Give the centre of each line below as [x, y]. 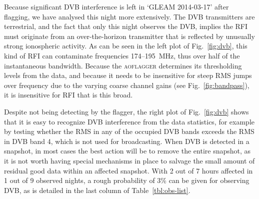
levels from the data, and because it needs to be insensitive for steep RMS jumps [128, 75]
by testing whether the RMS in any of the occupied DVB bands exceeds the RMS [129, 131]
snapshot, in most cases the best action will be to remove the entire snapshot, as [127, 151]
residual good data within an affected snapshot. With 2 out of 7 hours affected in [128, 170]
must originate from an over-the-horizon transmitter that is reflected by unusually [129, 36]
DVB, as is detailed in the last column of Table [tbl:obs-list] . [97, 190]
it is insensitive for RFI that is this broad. [68, 95]
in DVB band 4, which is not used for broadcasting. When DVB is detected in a [127, 141]
